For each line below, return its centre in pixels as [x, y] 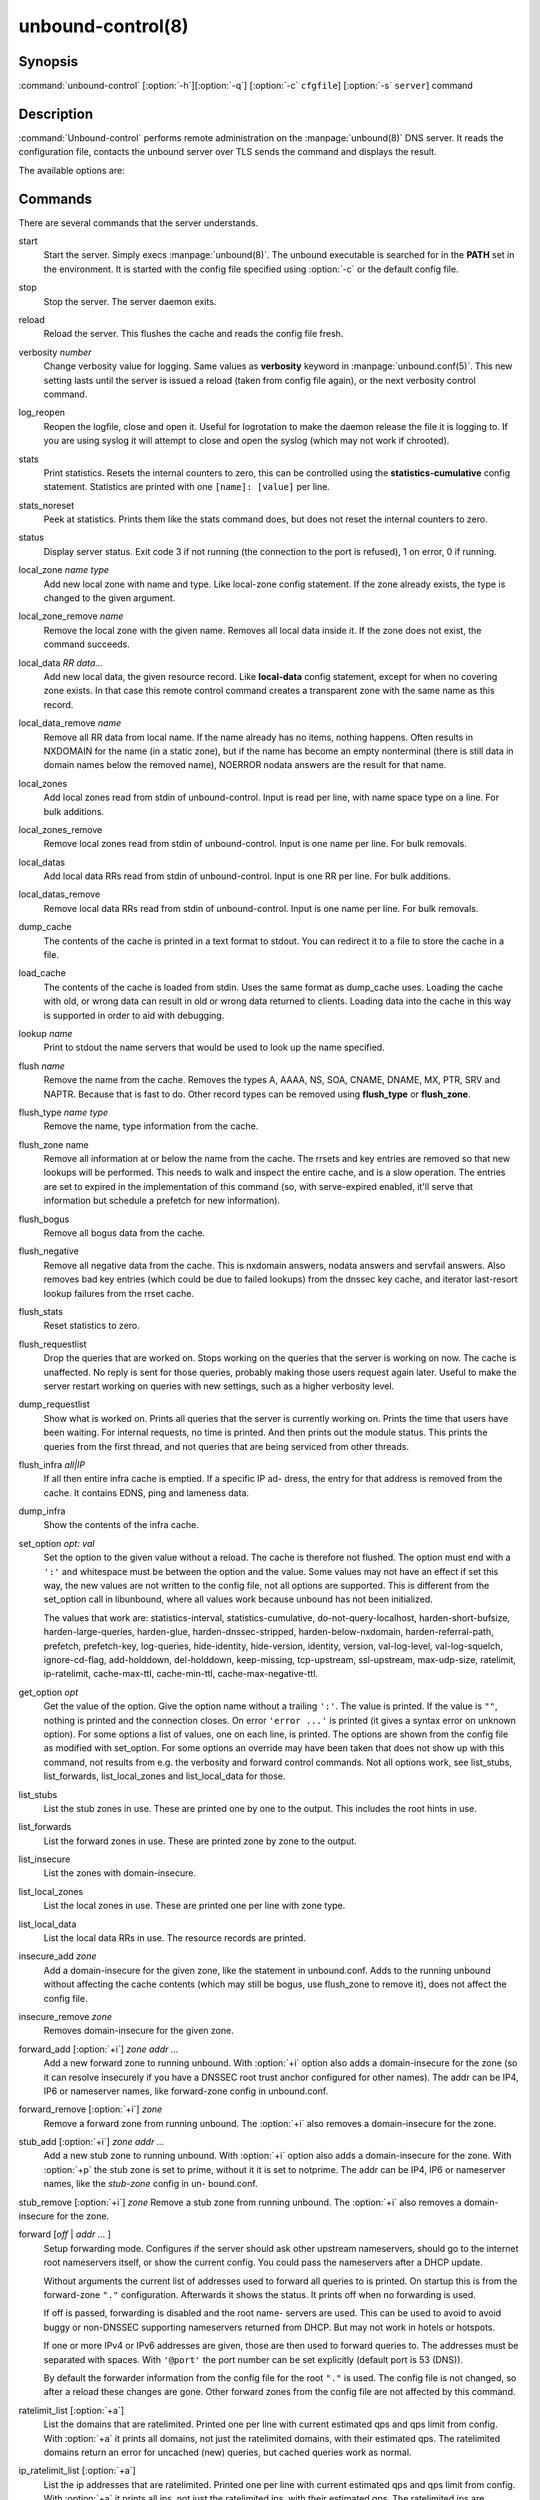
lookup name [45, 1033]
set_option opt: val [56, 1543]
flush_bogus [44, 1219]
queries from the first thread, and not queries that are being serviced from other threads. [226, 1446]
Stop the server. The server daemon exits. [130, 301]
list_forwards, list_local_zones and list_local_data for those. [164, 1776]
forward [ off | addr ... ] [65, 2234]
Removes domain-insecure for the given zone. [138, 2031]
